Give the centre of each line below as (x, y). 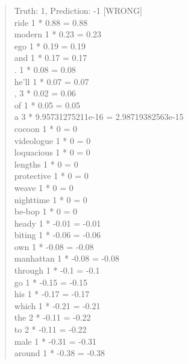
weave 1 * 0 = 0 (44, 187)
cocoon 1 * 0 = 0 (45, 128)
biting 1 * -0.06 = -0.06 (57, 235)
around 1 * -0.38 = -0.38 (59, 353)
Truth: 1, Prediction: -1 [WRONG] (78, 10)
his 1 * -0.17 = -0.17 (52, 294)
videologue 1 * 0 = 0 (52, 140)
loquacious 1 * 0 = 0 (52, 152)
